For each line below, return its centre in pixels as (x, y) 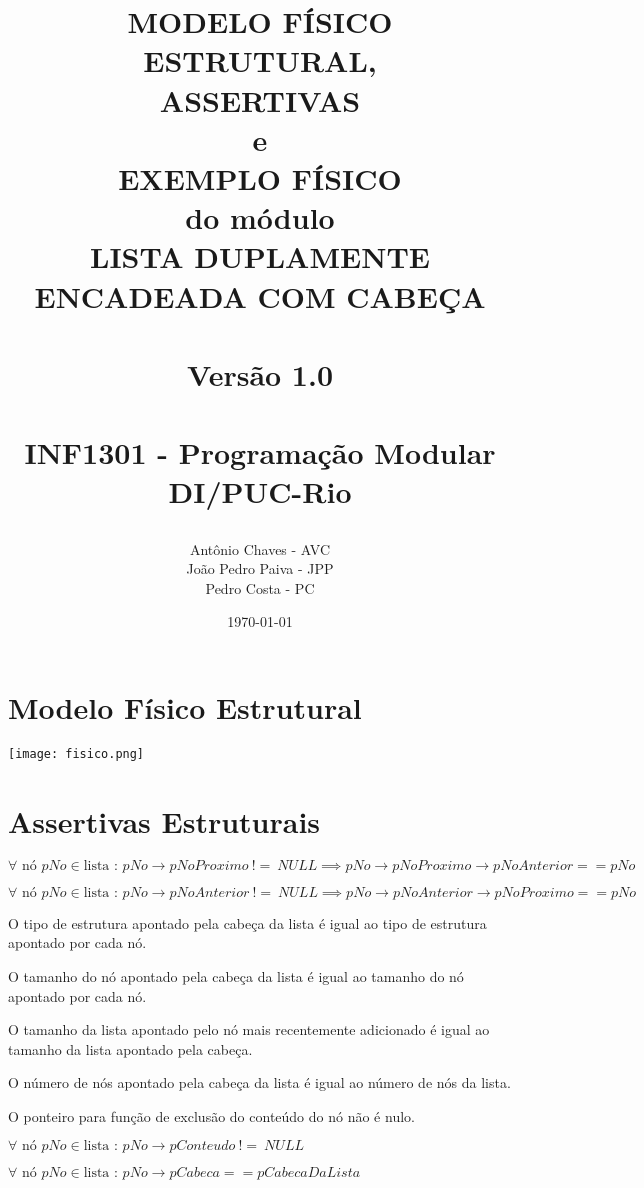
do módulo (260, 217)
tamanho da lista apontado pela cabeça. (130, 1048)
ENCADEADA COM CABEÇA (260, 295)
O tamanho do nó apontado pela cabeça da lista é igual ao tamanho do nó (236, 975)
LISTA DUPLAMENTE (260, 256)
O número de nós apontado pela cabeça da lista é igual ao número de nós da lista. (259, 1082)
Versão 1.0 (260, 373)
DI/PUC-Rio (260, 491)
